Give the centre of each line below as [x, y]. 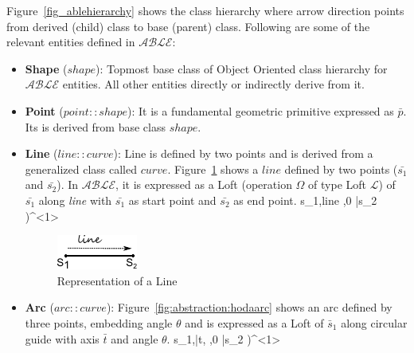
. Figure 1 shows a [213, 169]
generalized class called [81, 169]
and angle [135, 338]
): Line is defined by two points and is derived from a [243, 153]
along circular [374, 322]
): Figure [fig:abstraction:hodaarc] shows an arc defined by [249, 307]
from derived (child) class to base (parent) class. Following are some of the [188, 26]
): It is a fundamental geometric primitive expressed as [261, 110]
